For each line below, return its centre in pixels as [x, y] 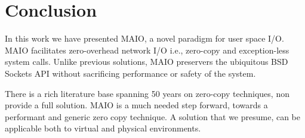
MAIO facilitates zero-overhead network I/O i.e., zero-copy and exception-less [147, 50]
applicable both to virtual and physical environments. [103, 128]
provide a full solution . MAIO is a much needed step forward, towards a [136, 105]
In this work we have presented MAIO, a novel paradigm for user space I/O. [144, 38]
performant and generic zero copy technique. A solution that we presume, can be [152, 116]
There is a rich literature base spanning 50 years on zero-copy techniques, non [147, 93]
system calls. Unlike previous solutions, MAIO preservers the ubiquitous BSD [147, 62]
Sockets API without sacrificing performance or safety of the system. [130, 73]
